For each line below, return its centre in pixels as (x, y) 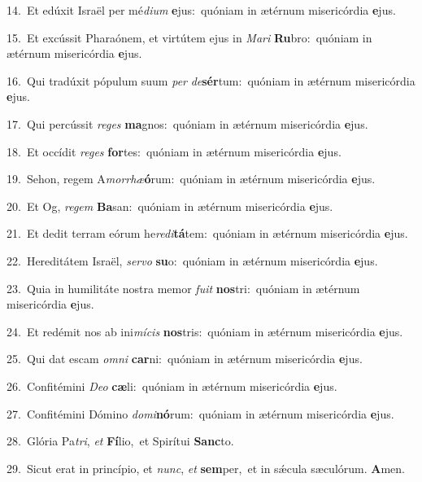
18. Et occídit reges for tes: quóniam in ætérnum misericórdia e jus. (174, 151)
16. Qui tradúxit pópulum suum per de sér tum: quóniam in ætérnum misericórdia (211, 80)
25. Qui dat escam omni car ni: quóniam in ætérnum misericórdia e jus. (185, 359)
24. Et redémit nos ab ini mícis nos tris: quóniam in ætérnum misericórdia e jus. (205, 331)
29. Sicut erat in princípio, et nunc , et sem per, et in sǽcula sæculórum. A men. (206, 468)
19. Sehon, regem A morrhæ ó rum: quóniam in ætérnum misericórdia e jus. (191, 179)
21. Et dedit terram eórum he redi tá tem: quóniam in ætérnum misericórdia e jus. (207, 233)
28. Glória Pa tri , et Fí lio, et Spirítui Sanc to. (120, 441)
